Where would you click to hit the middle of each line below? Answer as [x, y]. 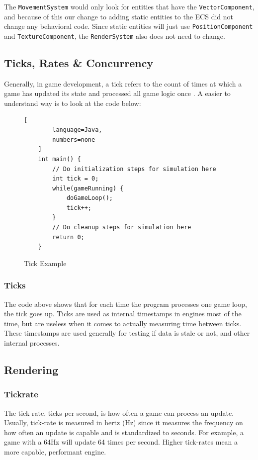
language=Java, [77, 130]
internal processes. [32, 343]
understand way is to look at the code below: [73, 103]
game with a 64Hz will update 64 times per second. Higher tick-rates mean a [121, 442]
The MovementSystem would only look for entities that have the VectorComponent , [129, 6]
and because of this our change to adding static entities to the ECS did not [119, 16]
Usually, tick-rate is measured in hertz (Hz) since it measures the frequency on [124, 422]
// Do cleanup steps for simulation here [122, 228]
